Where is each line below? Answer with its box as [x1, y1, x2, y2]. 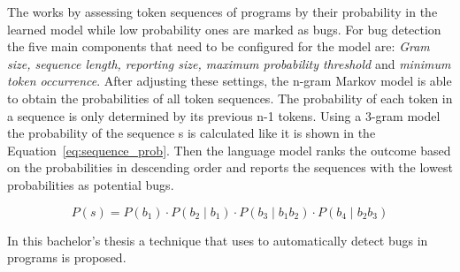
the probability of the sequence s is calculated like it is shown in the [7, 124, 376, 142]
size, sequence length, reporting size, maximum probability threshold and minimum [7, 54, 451, 72]
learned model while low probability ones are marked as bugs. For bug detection [7, 19, 441, 38]
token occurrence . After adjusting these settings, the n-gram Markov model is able [7, 72, 452, 90]
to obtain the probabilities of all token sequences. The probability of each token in [7, 88, 453, 107]
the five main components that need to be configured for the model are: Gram [7, 37, 430, 56]
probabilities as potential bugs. [7, 175, 174, 193]
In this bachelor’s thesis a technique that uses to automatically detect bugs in [7, 230, 428, 249]
